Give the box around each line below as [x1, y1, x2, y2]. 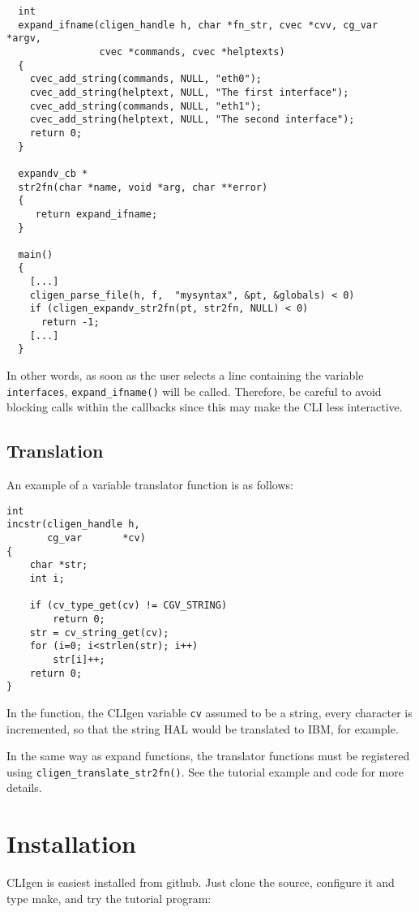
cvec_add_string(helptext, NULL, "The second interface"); [29, 114, 355, 126]
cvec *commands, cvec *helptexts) [99, 45, 285, 58]
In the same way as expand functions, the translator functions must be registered [6, 747, 410, 764]
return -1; [41, 316, 100, 329]
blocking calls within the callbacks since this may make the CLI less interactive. [6, 398, 403, 415]
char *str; [29, 559, 88, 571]
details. [6, 779, 42, 796]
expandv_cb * [18, 167, 88, 179]
